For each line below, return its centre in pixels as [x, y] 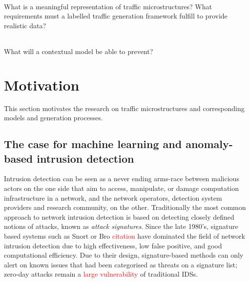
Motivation [42, 85]
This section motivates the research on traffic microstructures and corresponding [124, 108]
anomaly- [209, 144]
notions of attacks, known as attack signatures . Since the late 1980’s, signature [121, 226]
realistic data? [25, 25]
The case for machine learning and [93, 144]
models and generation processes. [53, 118]
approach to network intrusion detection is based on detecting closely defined [119, 216]
